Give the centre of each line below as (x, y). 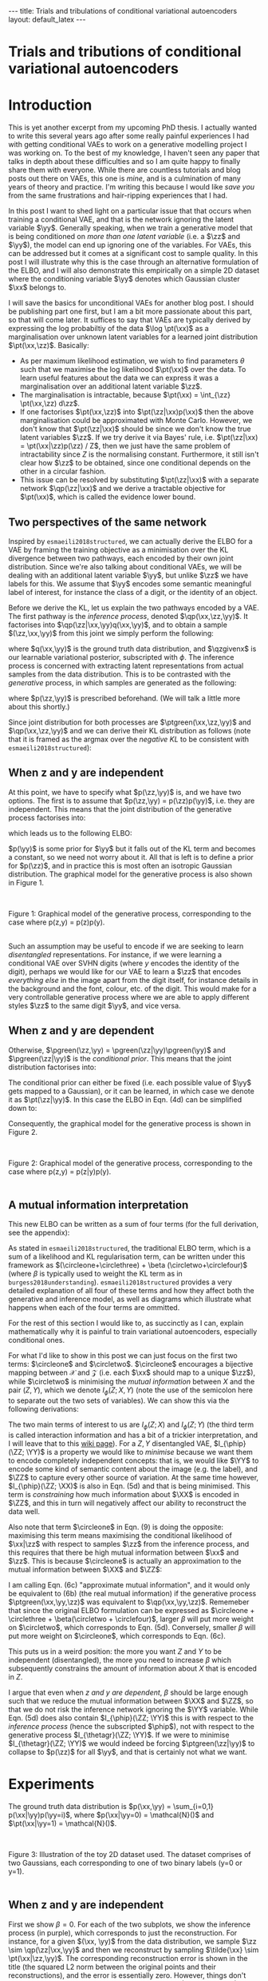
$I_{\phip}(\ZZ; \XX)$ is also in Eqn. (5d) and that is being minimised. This (130, 1486)
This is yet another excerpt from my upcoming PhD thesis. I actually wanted (133, 128)
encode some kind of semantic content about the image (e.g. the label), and (133, 1468)
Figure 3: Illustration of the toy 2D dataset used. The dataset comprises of (130, 1854)
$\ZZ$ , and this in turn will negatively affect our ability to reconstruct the (128, 1503)
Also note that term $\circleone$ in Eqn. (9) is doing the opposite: (116, 1527)
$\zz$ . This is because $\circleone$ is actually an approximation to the (125, 1560)
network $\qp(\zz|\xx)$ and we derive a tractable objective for (122, 489)
